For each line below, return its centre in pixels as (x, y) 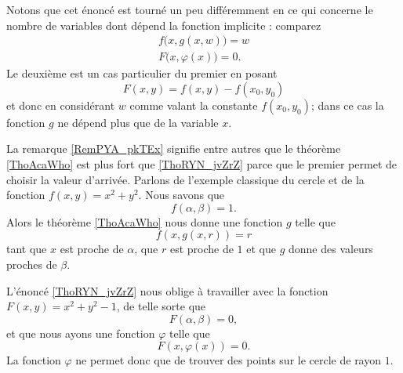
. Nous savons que (182, 195)
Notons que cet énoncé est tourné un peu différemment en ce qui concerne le (190, 9)
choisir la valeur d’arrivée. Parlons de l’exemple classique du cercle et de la (185, 179)
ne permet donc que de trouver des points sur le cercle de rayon (229, 360)
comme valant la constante (194, 105)
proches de (32, 264)
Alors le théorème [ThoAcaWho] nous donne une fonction (145, 221)
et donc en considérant (61, 105)
